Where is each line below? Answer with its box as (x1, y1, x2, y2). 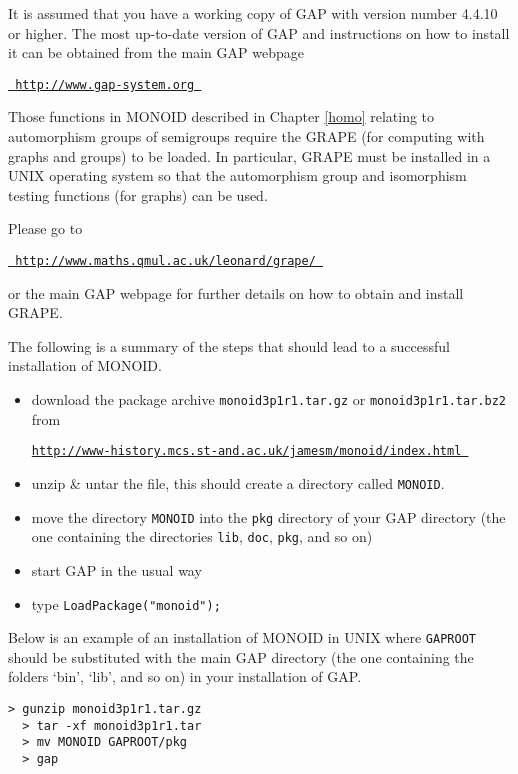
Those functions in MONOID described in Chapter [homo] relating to (8, 106, 435, 127)
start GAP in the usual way (31, 559, 202, 580)
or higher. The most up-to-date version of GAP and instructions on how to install (8, 22, 510, 43)
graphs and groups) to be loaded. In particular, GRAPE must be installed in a (8, 145, 491, 166)
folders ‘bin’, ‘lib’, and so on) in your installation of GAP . (8, 666, 362, 687)
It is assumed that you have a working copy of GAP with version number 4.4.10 (8, 3, 498, 23)
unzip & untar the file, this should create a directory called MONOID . (31, 472, 445, 493)
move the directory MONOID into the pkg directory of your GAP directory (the (31, 506, 506, 527)
